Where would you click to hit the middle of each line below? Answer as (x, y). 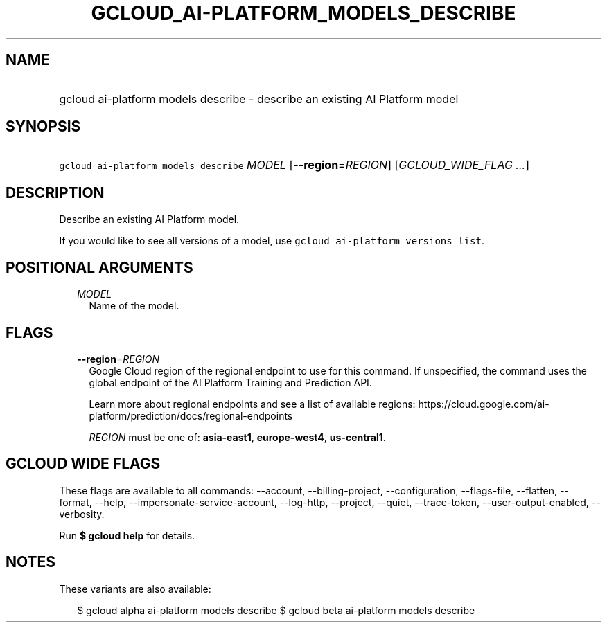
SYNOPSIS (43, 127)
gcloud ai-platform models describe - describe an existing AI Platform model (259, 99)
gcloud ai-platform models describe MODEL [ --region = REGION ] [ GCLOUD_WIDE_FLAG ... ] (294, 165)
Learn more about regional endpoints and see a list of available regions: (252, 404)
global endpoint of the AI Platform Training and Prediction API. (230, 382)
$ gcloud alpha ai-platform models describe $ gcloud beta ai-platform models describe (276, 610)
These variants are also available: (135, 589)
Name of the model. (134, 306)
